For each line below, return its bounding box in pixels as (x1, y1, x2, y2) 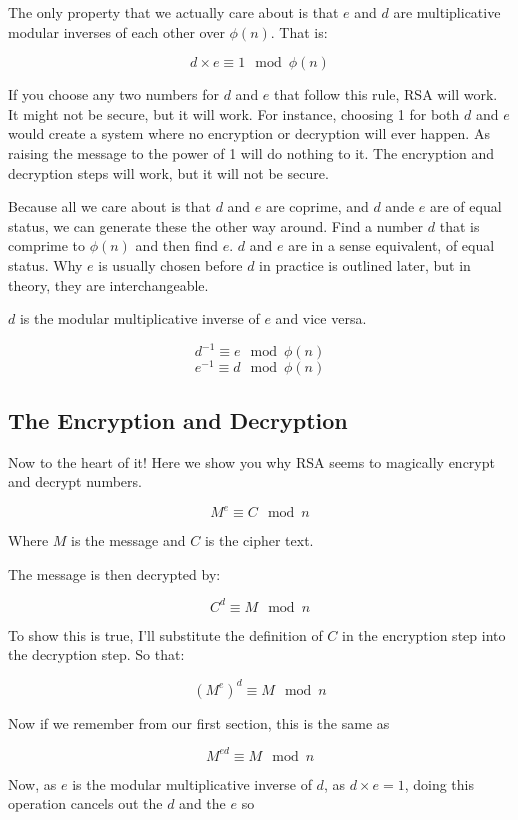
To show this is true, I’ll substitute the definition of (8, 624, 323, 645)
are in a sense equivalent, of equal (288, 235, 495, 256)
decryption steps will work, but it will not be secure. (8, 162, 329, 183)
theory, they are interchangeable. (8, 274, 209, 295)
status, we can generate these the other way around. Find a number (8, 215, 424, 236)
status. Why (8, 254, 83, 275)
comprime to (8, 235, 86, 256)
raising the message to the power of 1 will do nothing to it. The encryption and (8, 142, 495, 163)
